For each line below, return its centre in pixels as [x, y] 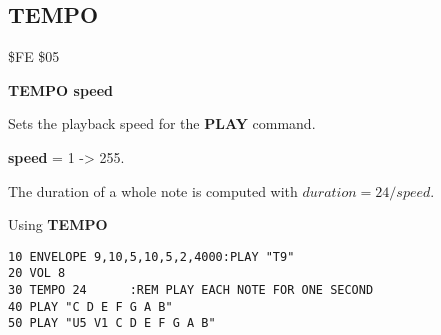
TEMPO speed [60, 89]
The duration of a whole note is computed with [153, 190]
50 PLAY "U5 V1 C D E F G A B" [112, 323]
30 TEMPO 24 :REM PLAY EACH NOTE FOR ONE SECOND [191, 290]
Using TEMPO [58, 224]
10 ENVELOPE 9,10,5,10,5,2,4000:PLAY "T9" [151, 256]
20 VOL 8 [37, 273]
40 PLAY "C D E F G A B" [90, 306]
